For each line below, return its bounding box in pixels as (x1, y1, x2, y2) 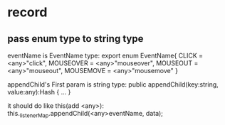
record (7, 4, 48, 21)
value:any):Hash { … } (7, 88, 71, 96)
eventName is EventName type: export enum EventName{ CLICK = (7, 51, 204, 60)
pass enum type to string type (7, 33, 144, 45)
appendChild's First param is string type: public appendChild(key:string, (7, 80, 219, 89)
